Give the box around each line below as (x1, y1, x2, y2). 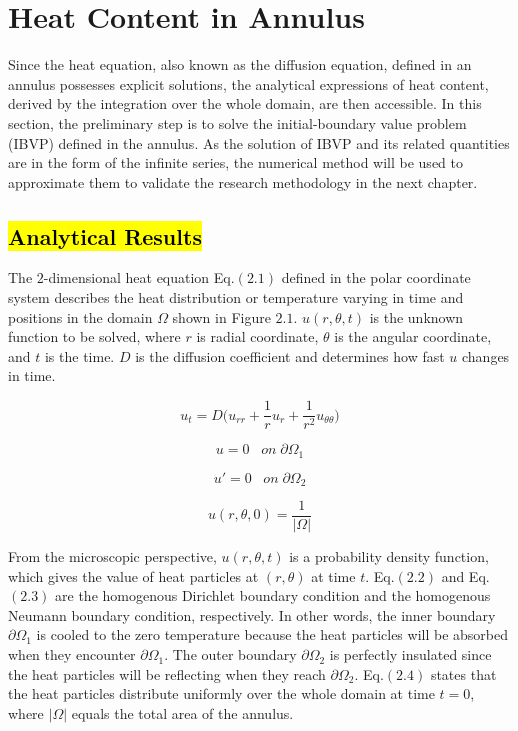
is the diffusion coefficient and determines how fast (135, 345, 445, 366)
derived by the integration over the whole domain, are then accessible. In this (8, 93, 482, 114)
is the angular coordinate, (334, 326, 492, 347)
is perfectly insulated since (329, 644, 492, 665)
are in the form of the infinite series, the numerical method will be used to (8, 152, 463, 173)
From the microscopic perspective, (8, 546, 217, 567)
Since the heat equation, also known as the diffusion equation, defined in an (8, 54, 472, 75)
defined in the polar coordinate (281, 267, 471, 288)
